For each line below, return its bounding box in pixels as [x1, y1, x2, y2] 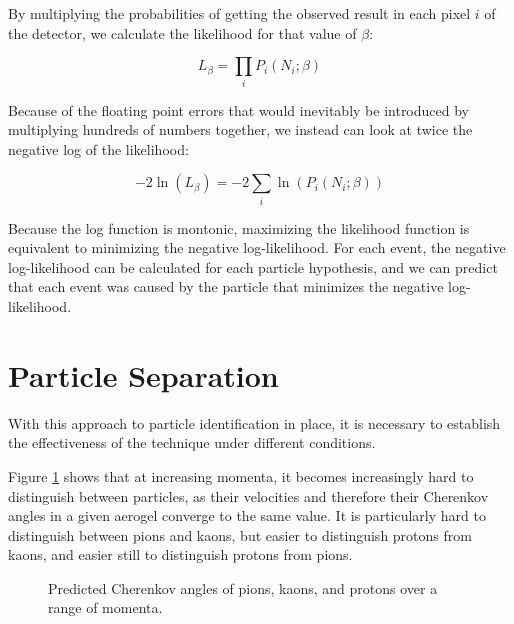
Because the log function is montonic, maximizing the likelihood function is [8, 217, 470, 238]
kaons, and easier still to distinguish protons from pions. [8, 544, 353, 565]
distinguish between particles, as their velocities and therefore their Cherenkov [8, 485, 489, 506]
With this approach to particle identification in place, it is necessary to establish [8, 412, 501, 433]
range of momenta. [48, 597, 163, 618]
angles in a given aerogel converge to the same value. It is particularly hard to [8, 505, 486, 526]
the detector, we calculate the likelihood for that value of [8, 22, 357, 43]
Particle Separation [8, 354, 279, 395]
